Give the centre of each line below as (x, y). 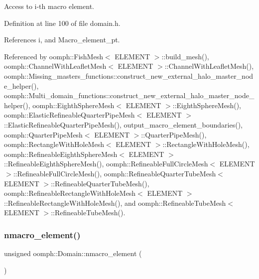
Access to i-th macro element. (49, 6)
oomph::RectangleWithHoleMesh (54, 144)
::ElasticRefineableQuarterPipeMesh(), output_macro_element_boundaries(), (123, 124)
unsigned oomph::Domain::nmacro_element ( (73, 253)
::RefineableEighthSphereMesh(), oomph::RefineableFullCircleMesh (106, 164)
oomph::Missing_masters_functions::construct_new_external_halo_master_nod (129, 75)
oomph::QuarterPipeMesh (43, 134)
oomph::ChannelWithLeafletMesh (55, 66)
